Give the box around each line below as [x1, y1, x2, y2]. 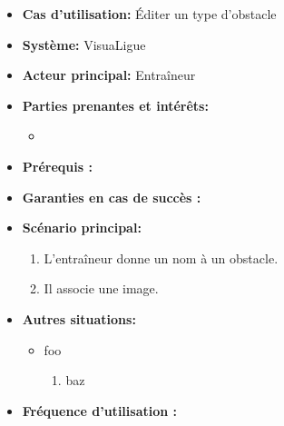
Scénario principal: [22, 218, 142, 237]
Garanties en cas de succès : [22, 187, 201, 206]
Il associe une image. [44, 279, 159, 298]
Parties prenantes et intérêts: [22, 95, 209, 114]
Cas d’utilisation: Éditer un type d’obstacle [22, 5, 277, 23]
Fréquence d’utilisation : [22, 401, 178, 420]
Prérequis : [22, 156, 93, 175]
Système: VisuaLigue [22, 35, 146, 54]
